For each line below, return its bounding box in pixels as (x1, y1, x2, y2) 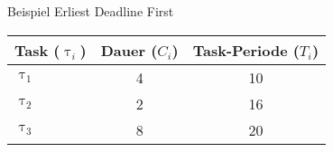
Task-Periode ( (192, 39, 300, 61)
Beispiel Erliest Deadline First (7, 2, 174, 20)
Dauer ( (100, 39, 158, 61)
